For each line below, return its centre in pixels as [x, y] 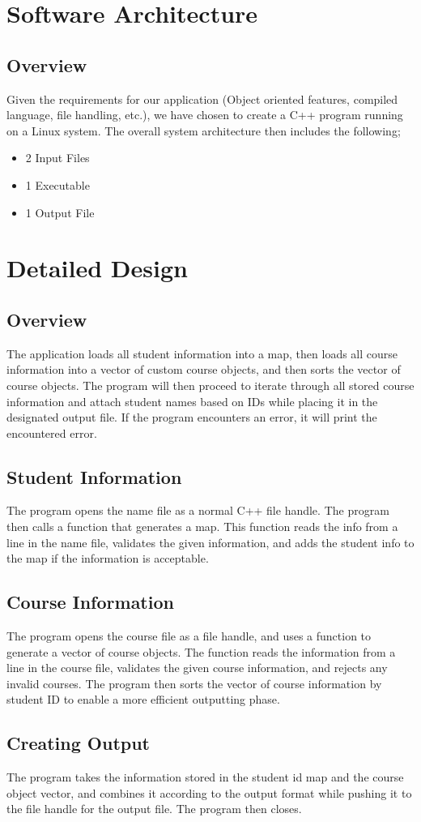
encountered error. [52, 432]
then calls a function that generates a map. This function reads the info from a [202, 527]
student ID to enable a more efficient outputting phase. [143, 699]
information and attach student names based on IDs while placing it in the [192, 401]
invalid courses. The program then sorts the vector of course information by [194, 683]
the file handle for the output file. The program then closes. [154, 809]
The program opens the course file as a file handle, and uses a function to [189, 636]
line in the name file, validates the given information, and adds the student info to [210, 542]
